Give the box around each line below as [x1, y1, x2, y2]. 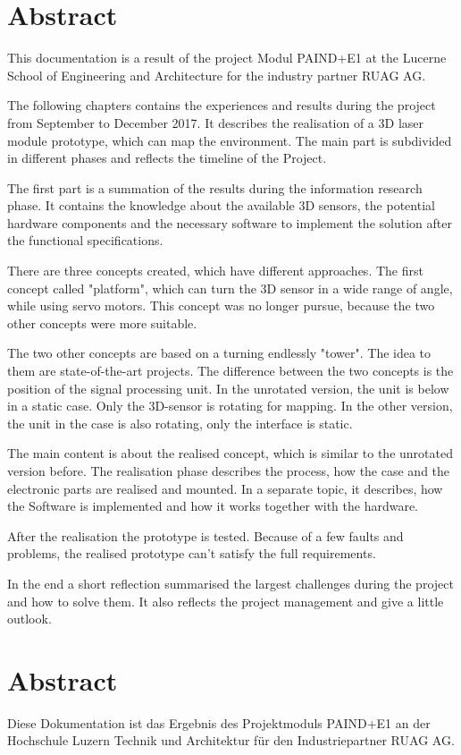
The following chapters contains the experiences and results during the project [7, 96, 436, 115]
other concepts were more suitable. [7, 313, 197, 332]
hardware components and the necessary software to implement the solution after [7, 213, 452, 232]
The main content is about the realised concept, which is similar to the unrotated [7, 444, 453, 462]
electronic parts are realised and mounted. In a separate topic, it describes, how [7, 479, 443, 497]
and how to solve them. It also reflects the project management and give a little [7, 591, 444, 610]
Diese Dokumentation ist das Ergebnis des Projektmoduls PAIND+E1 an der [7, 713, 431, 732]
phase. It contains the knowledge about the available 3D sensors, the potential [7, 196, 435, 215]
